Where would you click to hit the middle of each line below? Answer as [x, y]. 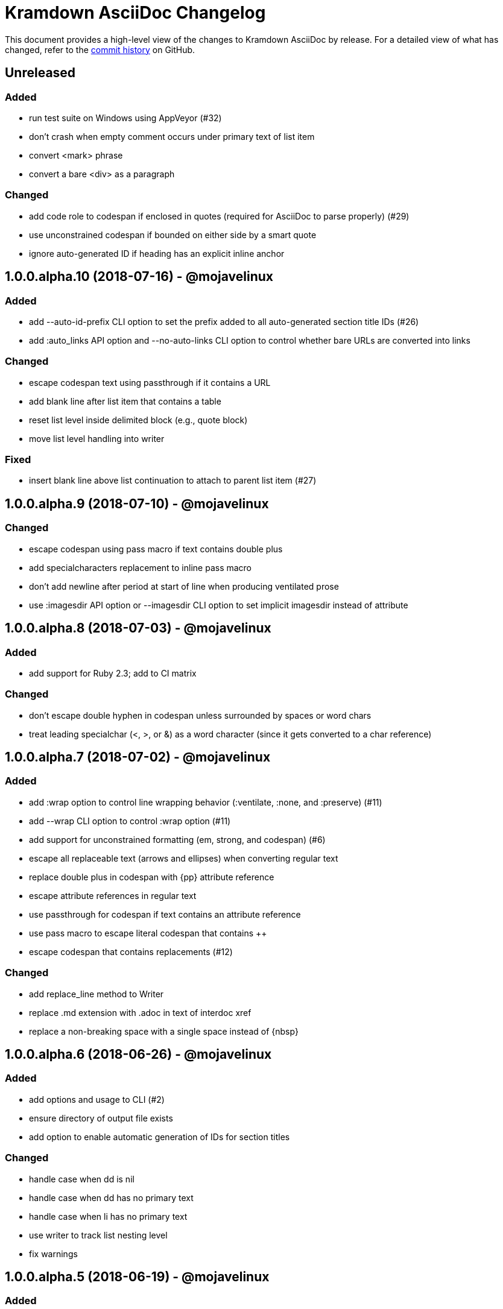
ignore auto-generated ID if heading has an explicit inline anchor [157, 253]
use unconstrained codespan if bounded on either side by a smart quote [173, 235]
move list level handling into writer [97, 438]
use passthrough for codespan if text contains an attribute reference [165, 914]
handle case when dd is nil [82, 1179]
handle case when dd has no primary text [111, 1197]
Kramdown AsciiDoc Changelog [135, 13]
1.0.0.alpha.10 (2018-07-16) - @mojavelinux [139, 277]
